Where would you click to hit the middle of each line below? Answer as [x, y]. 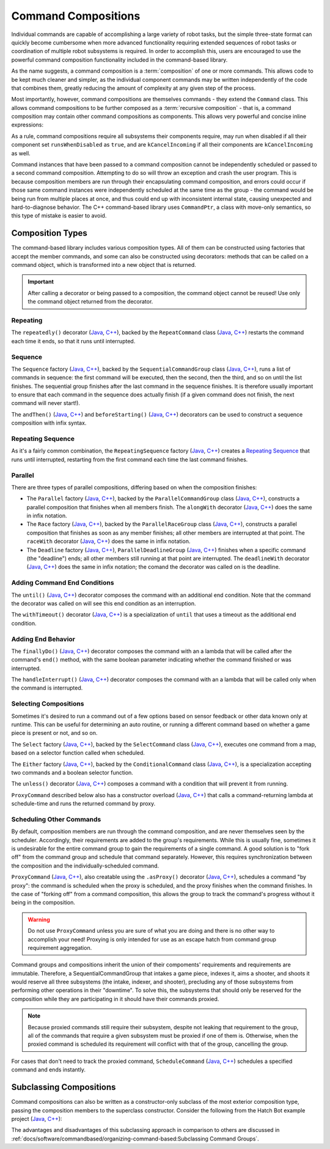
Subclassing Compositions [64, 1087]
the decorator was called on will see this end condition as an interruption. [104, 603]
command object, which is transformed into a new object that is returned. [104, 265]
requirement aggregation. [60, 947]
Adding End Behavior [43, 639]
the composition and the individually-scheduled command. [85, 866]
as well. [21, 153]
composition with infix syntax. [49, 423]
